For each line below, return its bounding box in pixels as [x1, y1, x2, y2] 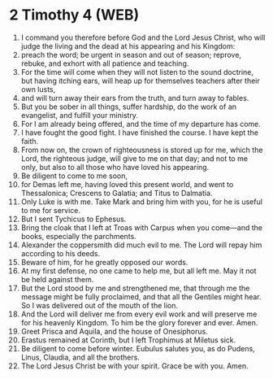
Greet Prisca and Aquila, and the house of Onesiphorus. [20, 326, 208, 336]
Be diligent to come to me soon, [20, 171, 128, 181]
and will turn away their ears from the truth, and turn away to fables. [20, 93, 249, 102]
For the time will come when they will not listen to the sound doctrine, [20, 67, 254, 76]
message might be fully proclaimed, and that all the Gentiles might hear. [20, 291, 262, 302]
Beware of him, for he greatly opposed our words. [20, 257, 188, 267]
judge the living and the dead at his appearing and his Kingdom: [20, 41, 236, 50]
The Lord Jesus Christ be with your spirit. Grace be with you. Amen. [20, 360, 249, 371]
